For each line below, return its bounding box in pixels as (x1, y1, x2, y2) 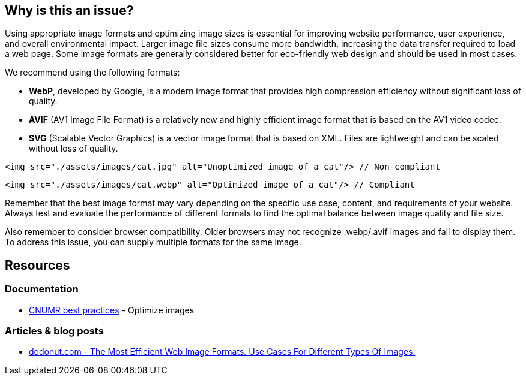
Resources (5, 257, 70, 273)
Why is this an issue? (5, 3, 134, 18)
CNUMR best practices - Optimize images (29, 304, 195, 315)
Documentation (5, 283, 79, 295)
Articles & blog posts (5, 325, 104, 337)
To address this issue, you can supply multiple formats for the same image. (5, 237, 301, 248)
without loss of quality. (29, 143, 118, 154)
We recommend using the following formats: (5, 67, 180, 78)
